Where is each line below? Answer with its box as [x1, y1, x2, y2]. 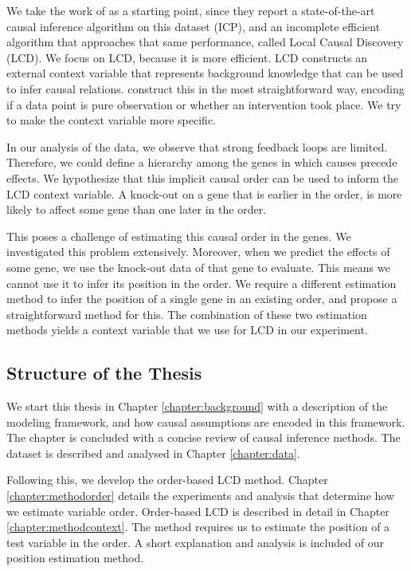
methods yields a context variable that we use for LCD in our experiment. [6, 321, 368, 338]
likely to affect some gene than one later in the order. [6, 201, 267, 218]
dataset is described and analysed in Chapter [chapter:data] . [6, 444, 300, 461]
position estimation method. [6, 549, 144, 566]
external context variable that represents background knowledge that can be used [6, 65, 404, 81]
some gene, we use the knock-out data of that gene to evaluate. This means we [6, 258, 390, 275]
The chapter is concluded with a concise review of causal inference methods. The [6, 429, 401, 446]
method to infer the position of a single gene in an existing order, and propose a [6, 290, 397, 307]
